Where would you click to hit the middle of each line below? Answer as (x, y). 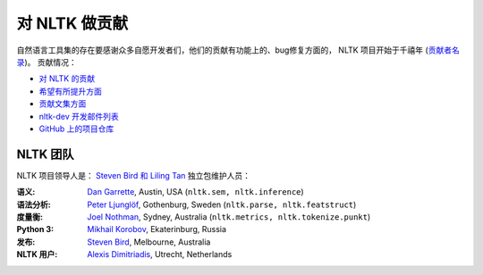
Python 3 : (35, 229)
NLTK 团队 (46, 154)
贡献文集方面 (63, 104)
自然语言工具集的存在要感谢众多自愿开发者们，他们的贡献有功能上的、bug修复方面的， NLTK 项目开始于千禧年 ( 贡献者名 (238, 50)
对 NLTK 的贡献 (67, 79)
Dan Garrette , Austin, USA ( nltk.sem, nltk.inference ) (195, 192)
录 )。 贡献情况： (47, 62)
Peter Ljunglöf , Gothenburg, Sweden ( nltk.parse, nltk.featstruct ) (222, 204)
